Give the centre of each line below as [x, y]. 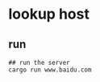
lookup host [49, 14]
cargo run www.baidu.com [50, 70]
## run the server [39, 63]
